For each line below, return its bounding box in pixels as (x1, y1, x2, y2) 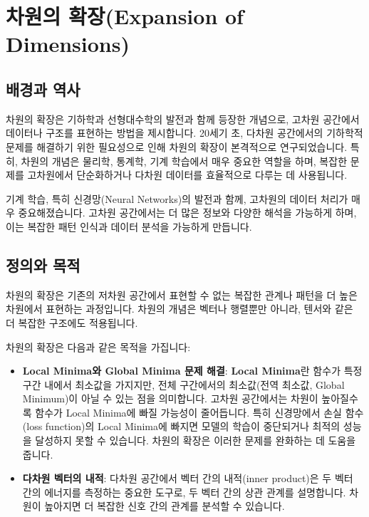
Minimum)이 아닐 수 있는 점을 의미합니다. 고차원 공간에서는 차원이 (22, 391, 318, 406)
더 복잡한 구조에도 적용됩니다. (6, 315, 138, 330)
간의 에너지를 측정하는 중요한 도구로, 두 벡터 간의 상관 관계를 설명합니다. (22, 484, 346, 499)
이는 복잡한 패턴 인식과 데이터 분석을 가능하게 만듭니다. (6, 219, 252, 234)
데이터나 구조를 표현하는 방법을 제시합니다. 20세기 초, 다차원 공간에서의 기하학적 (6, 125, 363, 140)
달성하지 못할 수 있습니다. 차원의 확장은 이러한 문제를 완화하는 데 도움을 (35, 433, 356, 448)
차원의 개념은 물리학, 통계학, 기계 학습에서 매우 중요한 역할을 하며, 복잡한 (21, 153, 348, 168)
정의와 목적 (6, 254, 80, 276)
